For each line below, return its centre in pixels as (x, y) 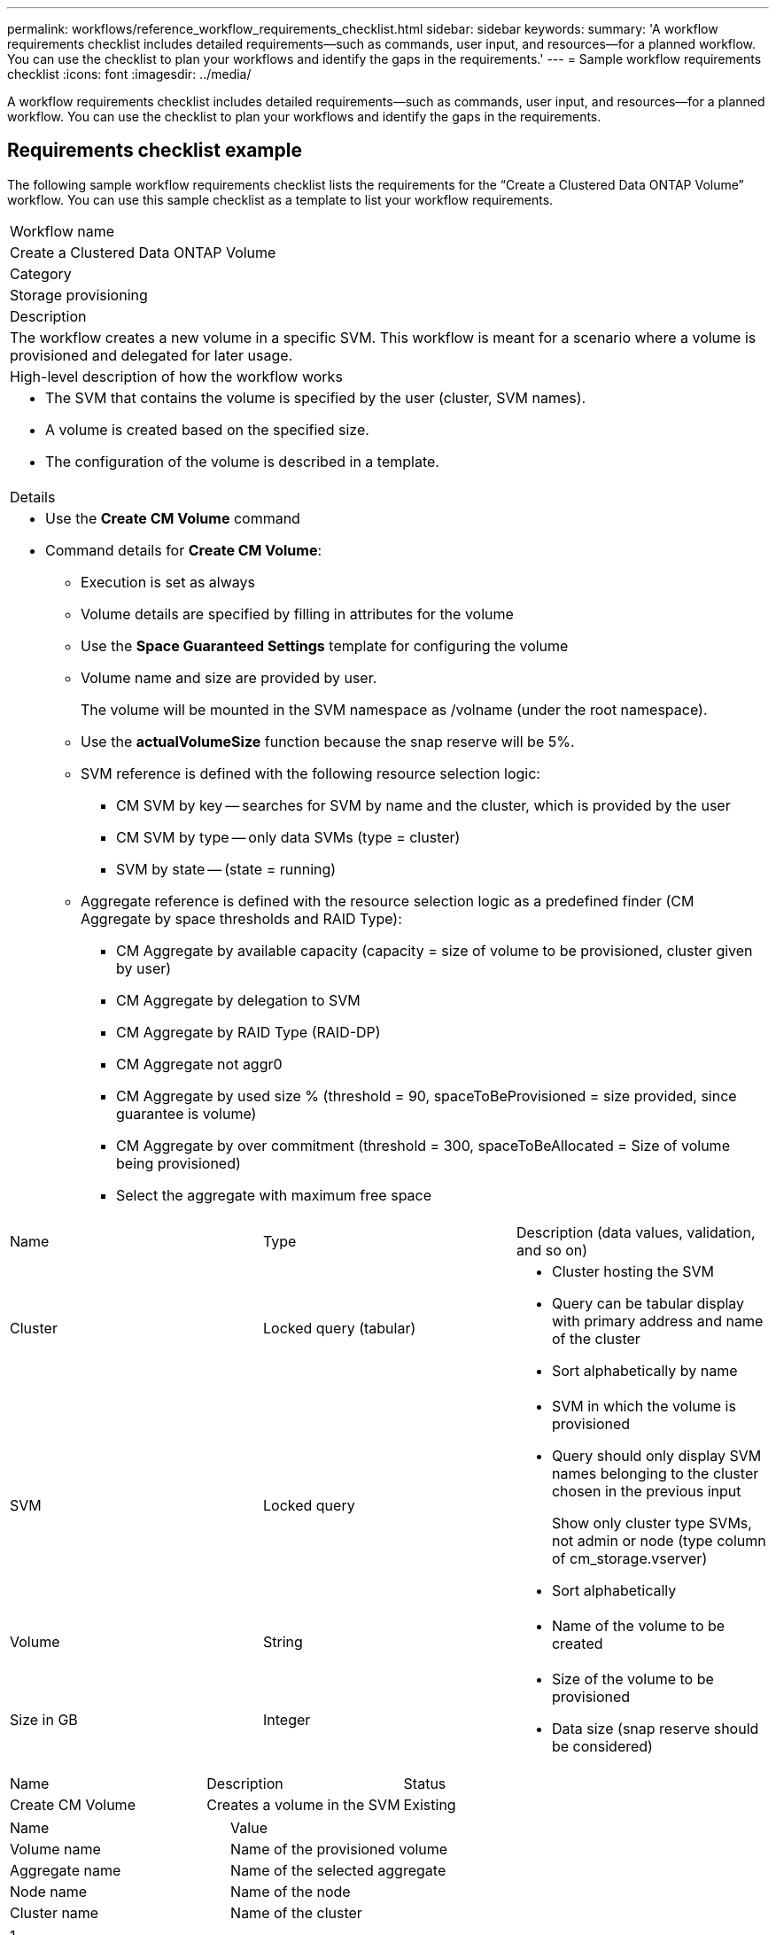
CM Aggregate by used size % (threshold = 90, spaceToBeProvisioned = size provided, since (427, 1096)
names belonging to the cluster (655, 1473)
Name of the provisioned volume (339, 1849)
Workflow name (62, 231)
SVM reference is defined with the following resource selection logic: (310, 773)
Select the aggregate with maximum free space (274, 1195)
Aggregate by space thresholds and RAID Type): (241, 918)
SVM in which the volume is (644, 1406)
